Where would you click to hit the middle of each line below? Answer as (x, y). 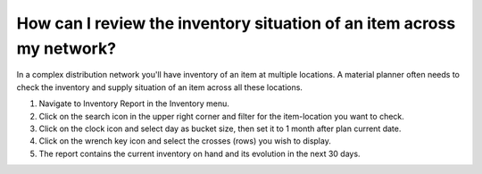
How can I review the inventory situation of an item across (236, 23)
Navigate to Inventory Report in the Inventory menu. (134, 104)
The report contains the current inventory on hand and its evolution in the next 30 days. (199, 153)
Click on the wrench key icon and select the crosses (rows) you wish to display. (185, 141)
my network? (66, 48)
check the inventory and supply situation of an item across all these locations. (160, 87)
